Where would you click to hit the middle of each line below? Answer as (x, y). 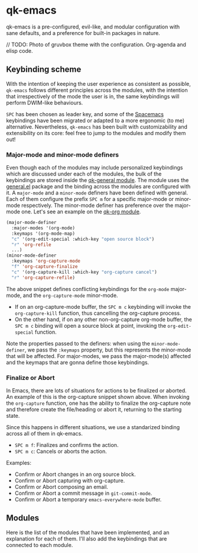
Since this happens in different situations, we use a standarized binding (93, 427)
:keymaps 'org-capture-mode (46, 261)
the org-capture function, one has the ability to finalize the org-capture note (98, 403)
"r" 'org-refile (31, 244)
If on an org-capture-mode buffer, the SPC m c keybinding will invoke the (103, 306)
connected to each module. (40, 545)
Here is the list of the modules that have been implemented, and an (88, 532)
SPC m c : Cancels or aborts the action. (61, 451)
